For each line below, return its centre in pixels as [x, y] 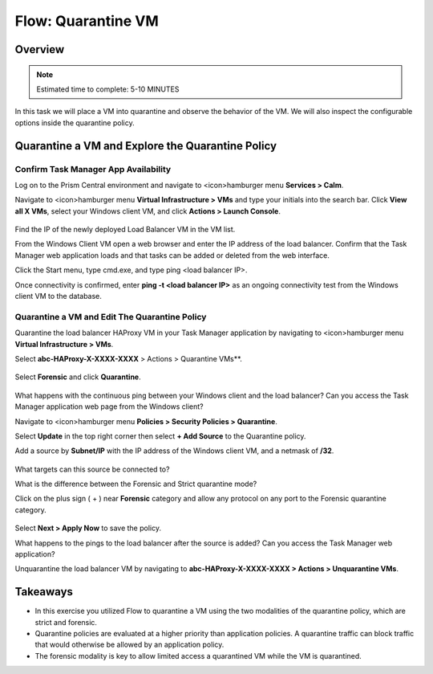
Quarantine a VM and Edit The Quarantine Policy [111, 317]
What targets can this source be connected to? [92, 469]
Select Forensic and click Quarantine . [78, 377]
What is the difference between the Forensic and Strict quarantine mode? [136, 484]
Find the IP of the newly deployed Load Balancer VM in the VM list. [125, 230]
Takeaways [44, 592]
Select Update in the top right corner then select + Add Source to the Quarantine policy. [160, 436]
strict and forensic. [66, 622]
